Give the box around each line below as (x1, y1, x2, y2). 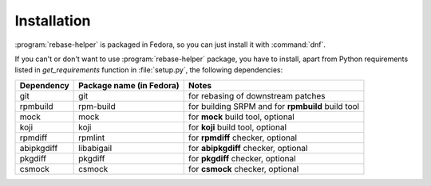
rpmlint (78, 132, 105, 143)
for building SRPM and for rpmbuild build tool (188, 100, 359, 111)
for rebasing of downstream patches (188, 90, 326, 101)
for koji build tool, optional (188, 122, 287, 133)
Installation (14, 12, 91, 29)
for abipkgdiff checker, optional (188, 142, 308, 153)
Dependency (19, 79, 69, 91)
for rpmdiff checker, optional (188, 132, 298, 143)
